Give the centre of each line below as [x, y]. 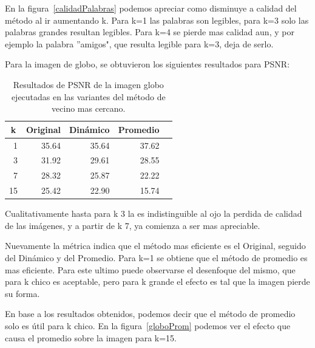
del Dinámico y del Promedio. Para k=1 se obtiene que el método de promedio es [156, 258]
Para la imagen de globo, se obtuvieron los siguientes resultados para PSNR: [147, 64]
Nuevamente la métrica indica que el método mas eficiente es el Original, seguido [155, 246]
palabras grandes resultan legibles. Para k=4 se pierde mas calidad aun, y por [150, 32]
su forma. [22, 293]
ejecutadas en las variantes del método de [88, 96]
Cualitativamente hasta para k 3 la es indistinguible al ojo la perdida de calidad [154, 213]
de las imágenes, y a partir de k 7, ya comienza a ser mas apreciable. [133, 225]
